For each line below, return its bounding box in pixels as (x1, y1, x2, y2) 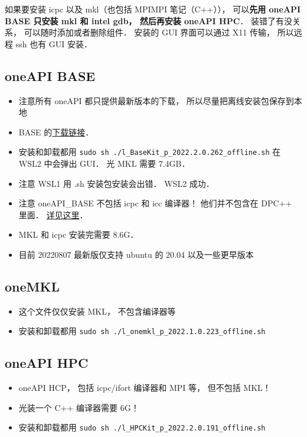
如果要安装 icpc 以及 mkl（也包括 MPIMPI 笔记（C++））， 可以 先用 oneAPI (5, 3, 301, 15)
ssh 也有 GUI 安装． (15, 37, 93, 50)
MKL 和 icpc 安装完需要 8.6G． (18, 228, 139, 241)
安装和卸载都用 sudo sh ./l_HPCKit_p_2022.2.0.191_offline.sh (18, 421, 266, 433)
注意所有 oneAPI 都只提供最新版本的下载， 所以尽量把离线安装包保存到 (18, 94, 294, 106)
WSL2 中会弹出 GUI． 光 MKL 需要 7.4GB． (18, 157, 190, 170)
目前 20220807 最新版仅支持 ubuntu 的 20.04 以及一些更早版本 (18, 248, 254, 260)
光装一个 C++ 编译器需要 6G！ (18, 401, 139, 413)
